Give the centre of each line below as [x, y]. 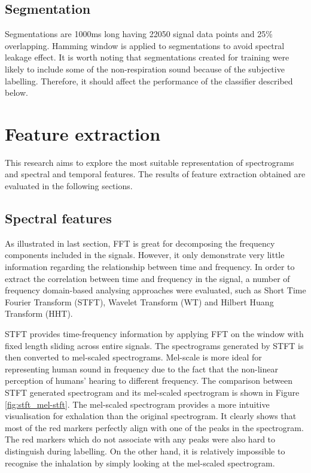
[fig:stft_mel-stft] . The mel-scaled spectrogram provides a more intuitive [137, 404]
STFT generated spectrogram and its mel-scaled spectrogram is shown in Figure [152, 392]
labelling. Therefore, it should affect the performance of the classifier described [149, 81]
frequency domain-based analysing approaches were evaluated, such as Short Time [155, 290]
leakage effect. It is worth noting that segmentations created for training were [147, 57]
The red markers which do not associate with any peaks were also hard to [140, 439]
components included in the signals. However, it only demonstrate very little [145, 255]
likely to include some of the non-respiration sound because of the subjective [145, 69]
